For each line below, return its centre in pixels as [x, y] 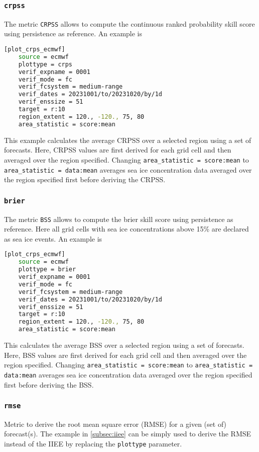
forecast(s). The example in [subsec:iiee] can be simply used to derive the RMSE [128, 434]
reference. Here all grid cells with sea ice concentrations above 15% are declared [126, 229]
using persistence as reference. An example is [73, 33]
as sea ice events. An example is [53, 238]
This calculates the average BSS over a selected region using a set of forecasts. [124, 345]
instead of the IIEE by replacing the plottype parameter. [93, 444]
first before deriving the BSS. [49, 384]
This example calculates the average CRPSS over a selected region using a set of [128, 140]
